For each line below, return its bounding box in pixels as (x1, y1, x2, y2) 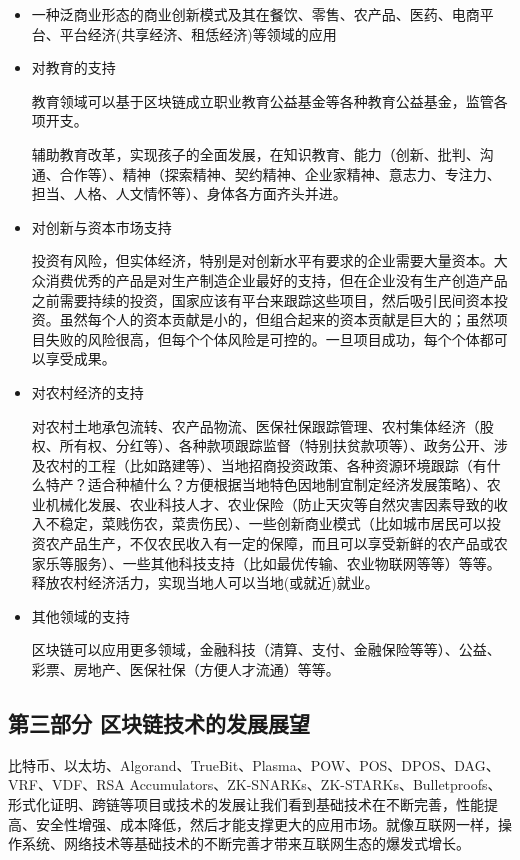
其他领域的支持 (31, 605, 130, 626)
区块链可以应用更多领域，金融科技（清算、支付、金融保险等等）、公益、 (31, 639, 501, 660)
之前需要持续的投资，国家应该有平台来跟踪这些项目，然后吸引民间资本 (31, 289, 494, 310)
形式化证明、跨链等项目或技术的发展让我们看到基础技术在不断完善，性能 (8, 794, 484, 815)
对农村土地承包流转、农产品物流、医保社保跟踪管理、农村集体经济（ (31, 415, 480, 436)
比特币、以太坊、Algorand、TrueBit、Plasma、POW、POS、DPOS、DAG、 (8, 754, 500, 775)
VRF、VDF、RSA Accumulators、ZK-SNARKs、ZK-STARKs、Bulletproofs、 (8, 774, 502, 795)
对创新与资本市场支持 (31, 216, 172, 237)
